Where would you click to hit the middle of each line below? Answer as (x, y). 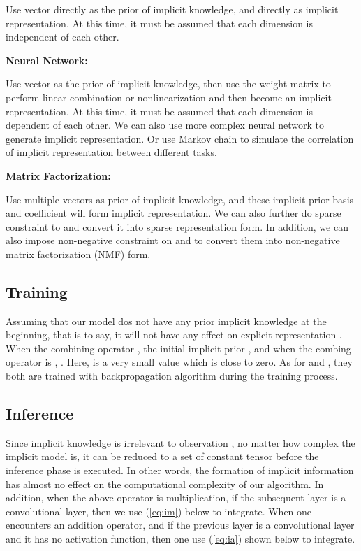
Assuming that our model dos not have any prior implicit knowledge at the (166, 321)
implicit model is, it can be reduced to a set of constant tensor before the (162, 456)
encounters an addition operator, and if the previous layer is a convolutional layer (180, 525)
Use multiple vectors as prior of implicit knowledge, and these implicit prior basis (180, 199)
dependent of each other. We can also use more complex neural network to (165, 125)
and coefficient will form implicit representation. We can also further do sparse (174, 213)
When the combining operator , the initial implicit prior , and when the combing (178, 348)
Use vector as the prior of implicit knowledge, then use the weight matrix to (168, 84)
